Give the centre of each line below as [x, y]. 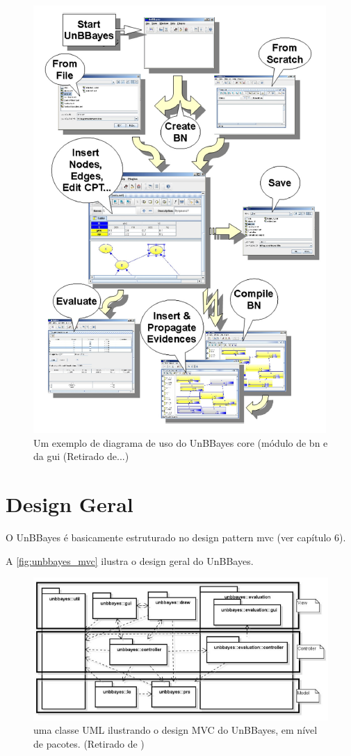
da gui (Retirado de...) [81, 456]
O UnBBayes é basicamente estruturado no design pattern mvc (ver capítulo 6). [176, 537]
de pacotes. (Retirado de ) [89, 743]
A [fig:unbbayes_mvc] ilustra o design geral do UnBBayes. [130, 560]
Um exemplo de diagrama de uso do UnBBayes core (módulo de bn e [181, 442]
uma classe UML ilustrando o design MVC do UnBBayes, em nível [175, 730]
